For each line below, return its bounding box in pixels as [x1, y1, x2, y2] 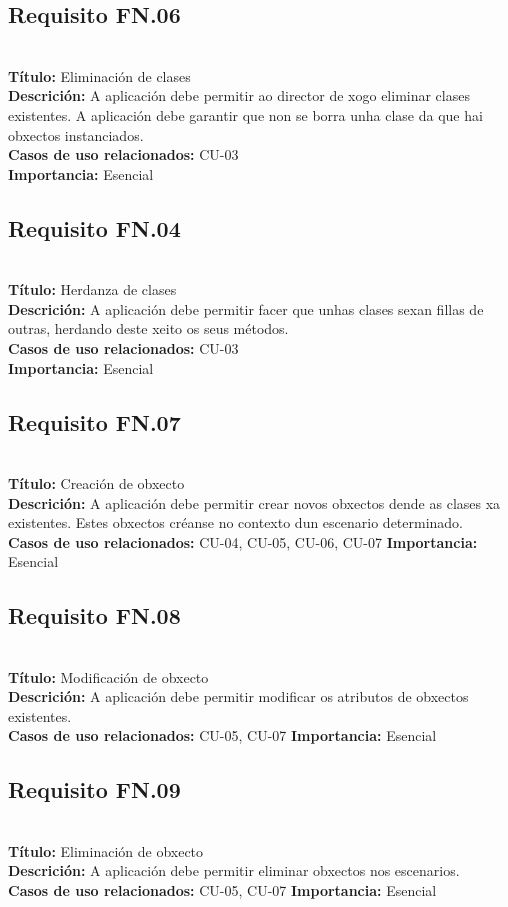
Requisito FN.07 [8, 406, 181, 437]
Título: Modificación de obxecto [8, 666, 209, 687]
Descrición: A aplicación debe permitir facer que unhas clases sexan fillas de [8, 298, 484, 319]
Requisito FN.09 [8, 774, 181, 805]
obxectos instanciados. [8, 124, 144, 145]
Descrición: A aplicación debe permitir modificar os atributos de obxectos [8, 686, 469, 707]
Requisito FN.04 [8, 212, 181, 243]
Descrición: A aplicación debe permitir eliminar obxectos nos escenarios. [8, 860, 460, 881]
